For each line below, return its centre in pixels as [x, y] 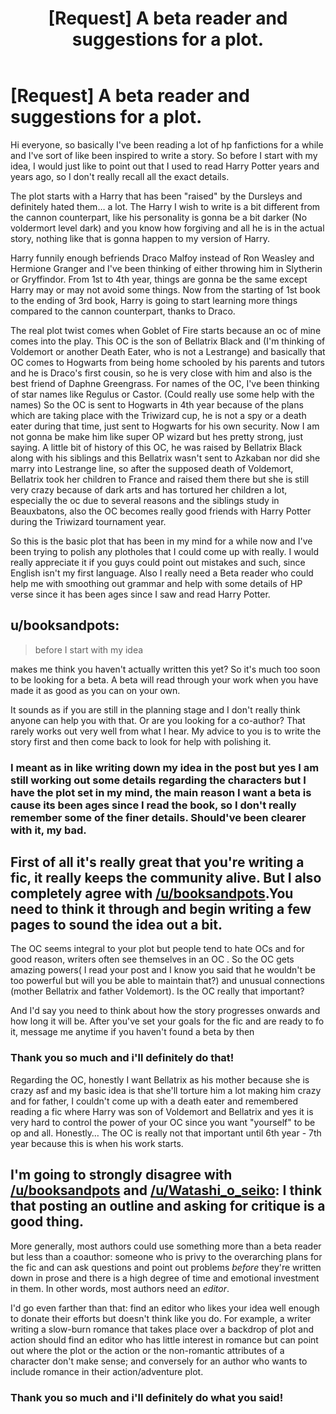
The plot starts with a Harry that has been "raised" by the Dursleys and [156, 196]
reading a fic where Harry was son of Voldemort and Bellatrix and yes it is [162, 1111]
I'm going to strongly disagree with [121, 1175]
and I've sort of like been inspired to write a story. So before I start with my [164, 155]
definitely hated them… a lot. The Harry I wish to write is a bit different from [165, 206]
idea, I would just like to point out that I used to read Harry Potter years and [165, 166]
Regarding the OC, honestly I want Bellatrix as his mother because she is [160, 1079]
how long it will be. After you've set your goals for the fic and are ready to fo [167, 1021]
